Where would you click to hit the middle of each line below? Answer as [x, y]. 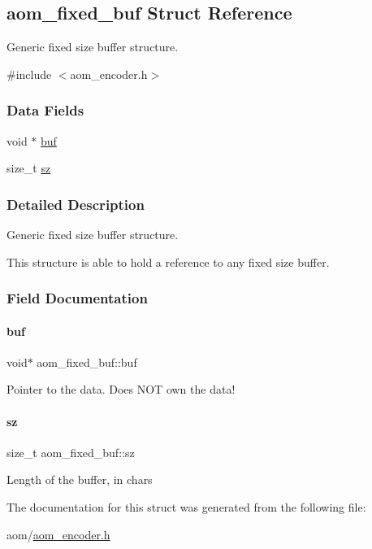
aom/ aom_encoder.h [58, 534]
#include [29, 74]
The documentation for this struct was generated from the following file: [186, 507]
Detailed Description [76, 204]
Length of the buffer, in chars [80, 479]
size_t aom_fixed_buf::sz [71, 452]
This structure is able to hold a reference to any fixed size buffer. [168, 261]
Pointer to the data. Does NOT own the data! [121, 389]
